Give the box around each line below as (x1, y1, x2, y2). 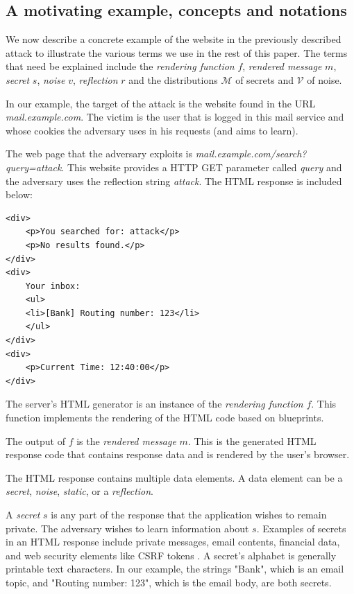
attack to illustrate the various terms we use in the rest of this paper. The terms (6, 45, 348, 60)
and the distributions (128, 72, 218, 87)
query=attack (6, 159, 62, 174)
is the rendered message (76, 433, 176, 448)
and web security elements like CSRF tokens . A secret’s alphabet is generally (6, 548, 337, 562)
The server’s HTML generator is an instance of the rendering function (6, 396, 303, 411)
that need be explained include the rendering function (6, 59, 235, 73)
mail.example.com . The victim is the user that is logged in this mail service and (6, 110, 344, 124)
